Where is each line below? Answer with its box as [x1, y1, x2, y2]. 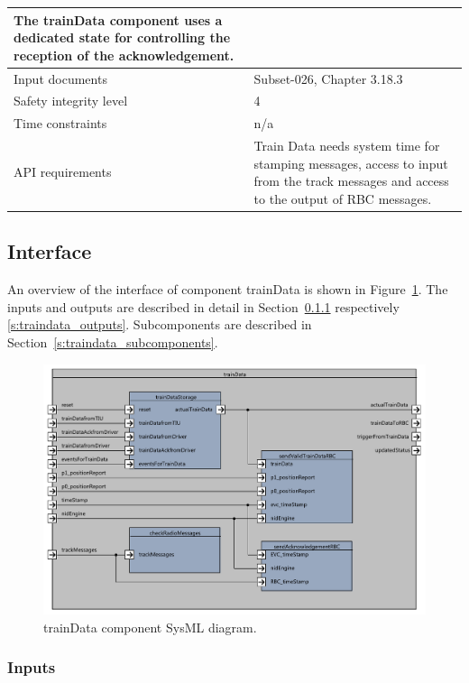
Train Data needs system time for [253, 136, 440, 155]
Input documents [14, 69, 107, 88]
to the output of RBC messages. [253, 189, 432, 208]
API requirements [14, 162, 112, 181]
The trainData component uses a [14, 10, 223, 29]
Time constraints [14, 114, 107, 133]
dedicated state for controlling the [14, 28, 231, 47]
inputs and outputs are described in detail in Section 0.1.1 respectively [7, 297, 400, 316]
